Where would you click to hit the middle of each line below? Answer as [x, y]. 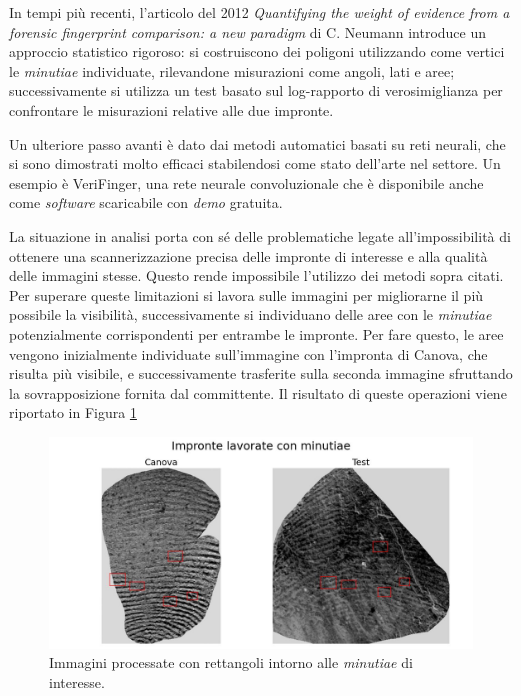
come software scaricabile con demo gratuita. [146, 202]
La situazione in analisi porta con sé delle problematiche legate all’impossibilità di [260, 235]
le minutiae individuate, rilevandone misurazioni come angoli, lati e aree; [232, 70]
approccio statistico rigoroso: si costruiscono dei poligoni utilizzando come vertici [257, 51]
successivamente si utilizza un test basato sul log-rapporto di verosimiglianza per [256, 90]
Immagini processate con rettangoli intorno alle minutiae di [231, 662]
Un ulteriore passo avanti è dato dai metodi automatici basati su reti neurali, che [257, 143]
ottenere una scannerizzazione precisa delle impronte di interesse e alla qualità [248, 255]
